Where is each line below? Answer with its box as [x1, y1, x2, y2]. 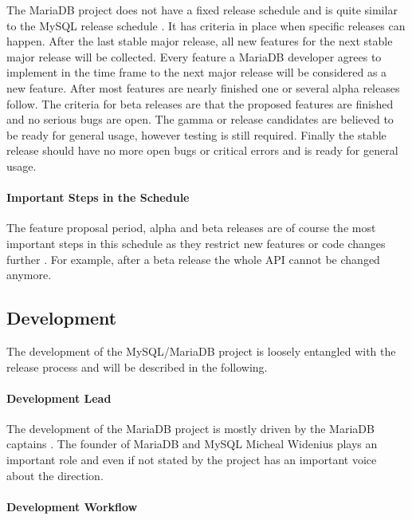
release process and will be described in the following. [6, 358, 268, 375]
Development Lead [6, 389, 112, 406]
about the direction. [6, 467, 104, 483]
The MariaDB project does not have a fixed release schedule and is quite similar [6, 2, 398, 18]
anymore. [6, 266, 52, 283]
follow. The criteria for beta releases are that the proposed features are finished [6, 95, 394, 112]
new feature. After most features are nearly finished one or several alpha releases [6, 79, 400, 96]
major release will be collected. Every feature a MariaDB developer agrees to [6, 48, 382, 65]
